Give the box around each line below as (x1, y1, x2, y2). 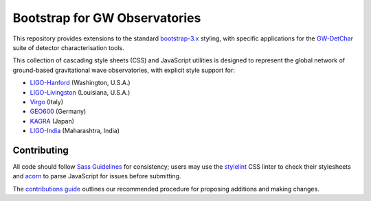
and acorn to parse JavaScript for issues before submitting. (12, 172, 181, 180)
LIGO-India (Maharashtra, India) (30, 127, 120, 135)
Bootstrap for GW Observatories (12, 10, 201, 25)
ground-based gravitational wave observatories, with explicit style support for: (12, 66, 235, 74)
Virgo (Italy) (30, 97, 64, 106)
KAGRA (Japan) (30, 117, 75, 125)
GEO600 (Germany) (30, 107, 87, 116)
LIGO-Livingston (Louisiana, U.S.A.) (30, 88, 131, 96)
